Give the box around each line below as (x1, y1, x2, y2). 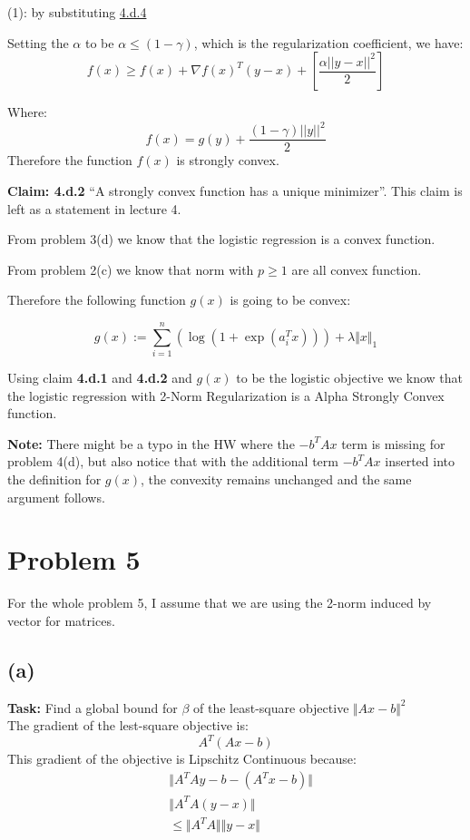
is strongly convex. (176, 151, 279, 170)
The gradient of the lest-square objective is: (7, 716, 249, 735)
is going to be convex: (230, 290, 351, 309)
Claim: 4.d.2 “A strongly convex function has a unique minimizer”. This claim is (7, 181, 463, 200)
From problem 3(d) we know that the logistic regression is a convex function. (7, 230, 436, 249)
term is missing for (341, 434, 446, 453)
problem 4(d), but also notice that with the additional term (7, 452, 338, 471)
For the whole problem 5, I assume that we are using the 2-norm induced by (7, 593, 432, 612)
